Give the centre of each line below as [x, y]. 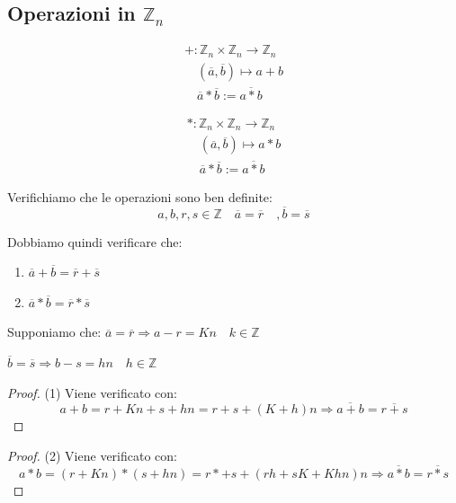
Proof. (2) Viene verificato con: [92, 455]
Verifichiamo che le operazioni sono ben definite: [140, 196]
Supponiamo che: [54, 332]
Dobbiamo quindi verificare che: [95, 241]
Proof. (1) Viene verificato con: [92, 392]
